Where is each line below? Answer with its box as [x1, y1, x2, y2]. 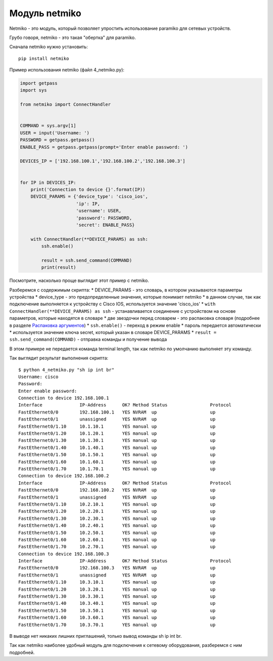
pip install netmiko [18, 56, 69, 61]
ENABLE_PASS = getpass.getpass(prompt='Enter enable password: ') [20, 144, 188, 150]
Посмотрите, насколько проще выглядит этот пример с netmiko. [9, 277, 149, 283]
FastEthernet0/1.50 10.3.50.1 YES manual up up [18, 607, 216, 613]
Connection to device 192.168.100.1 [18, 395, 109, 401]
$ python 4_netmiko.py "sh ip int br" [18, 367, 115, 373]
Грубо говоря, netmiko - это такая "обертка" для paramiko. [9, 34, 136, 40]
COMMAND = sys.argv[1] [20, 123, 76, 129]
